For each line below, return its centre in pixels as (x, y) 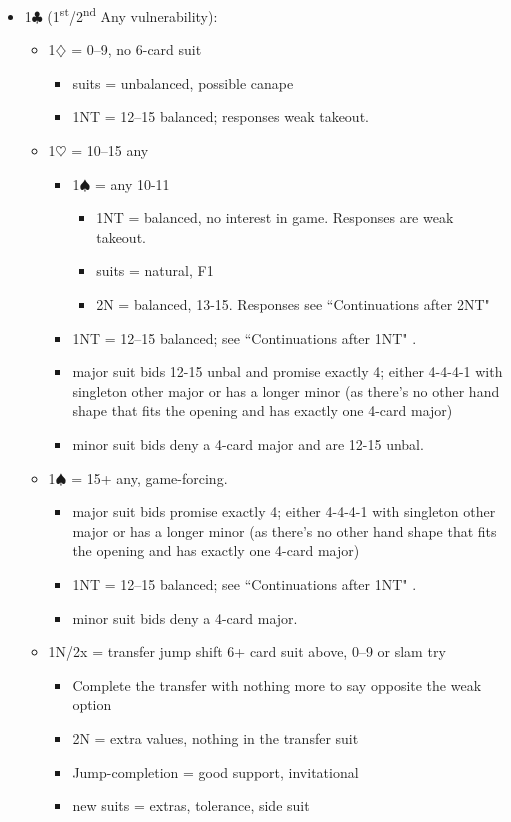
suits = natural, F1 (155, 270)
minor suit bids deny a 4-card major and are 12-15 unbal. (248, 443)
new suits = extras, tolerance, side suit (191, 805)
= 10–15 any (110, 150)
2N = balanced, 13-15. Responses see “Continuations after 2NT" (293, 304)
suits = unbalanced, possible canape (183, 82)
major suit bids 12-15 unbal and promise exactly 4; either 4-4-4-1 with (287, 371)
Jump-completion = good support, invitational (215, 771)
